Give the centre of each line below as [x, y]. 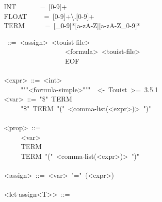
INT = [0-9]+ [35, 6]
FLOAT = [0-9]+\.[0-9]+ [49, 16]
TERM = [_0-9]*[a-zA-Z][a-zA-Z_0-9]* [72, 25]
